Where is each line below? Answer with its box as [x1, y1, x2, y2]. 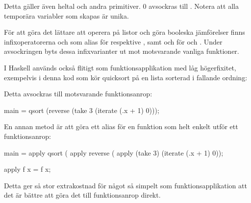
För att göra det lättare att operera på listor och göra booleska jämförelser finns [4, 27, 245, 37]
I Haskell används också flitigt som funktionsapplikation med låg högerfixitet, [4, 62, 236, 72]
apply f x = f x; [4, 164, 51, 174]
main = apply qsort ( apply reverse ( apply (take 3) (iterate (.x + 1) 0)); [4, 147, 224, 158]
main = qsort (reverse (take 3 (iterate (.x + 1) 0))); [4, 105, 159, 115]
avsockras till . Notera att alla [149, 1, 239, 11]
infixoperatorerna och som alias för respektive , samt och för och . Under [4, 36, 223, 46]
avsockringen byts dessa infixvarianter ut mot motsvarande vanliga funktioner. [4, 46, 239, 56]
